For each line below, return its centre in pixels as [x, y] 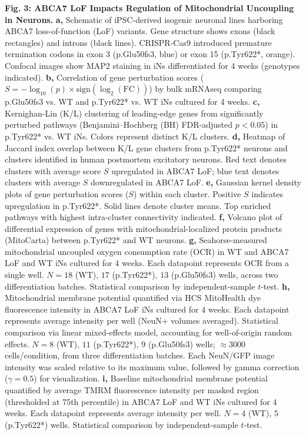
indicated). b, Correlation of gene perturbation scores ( [104, 77]
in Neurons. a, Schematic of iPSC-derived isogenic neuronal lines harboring [144, 19]
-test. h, [275, 286]
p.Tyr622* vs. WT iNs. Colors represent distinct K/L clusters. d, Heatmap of [145, 136]
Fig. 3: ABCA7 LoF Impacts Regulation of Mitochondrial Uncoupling [149, 8]
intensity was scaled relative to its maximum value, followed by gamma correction [152, 366]
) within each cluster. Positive [187, 193]
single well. [24, 275]
